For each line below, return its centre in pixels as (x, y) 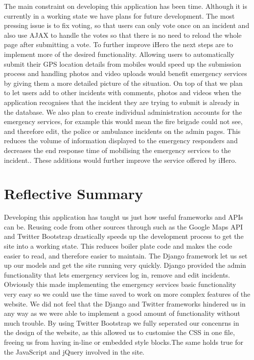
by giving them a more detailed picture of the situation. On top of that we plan (123, 83)
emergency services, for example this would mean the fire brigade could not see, (123, 121)
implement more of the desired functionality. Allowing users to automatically (119, 54)
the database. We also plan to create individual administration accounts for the (123, 112)
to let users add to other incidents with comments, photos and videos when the (123, 92)
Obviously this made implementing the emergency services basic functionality (120, 284)
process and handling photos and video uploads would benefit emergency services (126, 73)
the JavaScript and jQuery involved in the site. (74, 351)
